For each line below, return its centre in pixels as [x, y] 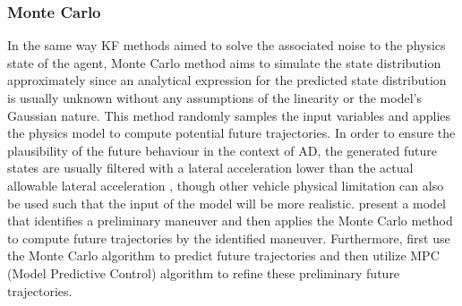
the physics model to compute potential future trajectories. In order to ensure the [231, 133]
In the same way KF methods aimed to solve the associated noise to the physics [227, 45]
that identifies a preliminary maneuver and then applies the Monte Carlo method [230, 221]
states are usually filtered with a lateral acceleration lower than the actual [210, 168]
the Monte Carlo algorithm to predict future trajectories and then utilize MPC [223, 255]
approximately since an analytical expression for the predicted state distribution [227, 80]
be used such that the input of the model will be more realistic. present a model [227, 203]
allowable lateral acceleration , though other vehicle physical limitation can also [226, 185]
